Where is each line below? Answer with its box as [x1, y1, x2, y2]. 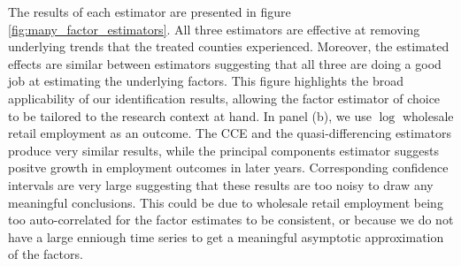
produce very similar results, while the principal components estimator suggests [8, 141, 439, 159]
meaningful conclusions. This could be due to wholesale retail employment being [8, 193, 443, 211]
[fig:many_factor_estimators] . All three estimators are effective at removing [8, 19, 420, 38]
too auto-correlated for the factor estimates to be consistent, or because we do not [8, 210, 454, 229]
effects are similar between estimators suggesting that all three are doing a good [8, 54, 442, 72]
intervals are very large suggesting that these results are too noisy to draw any [8, 175, 434, 194]
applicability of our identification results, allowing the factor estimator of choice [8, 88, 441, 107]
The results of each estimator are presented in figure [8, 3, 291, 20]
